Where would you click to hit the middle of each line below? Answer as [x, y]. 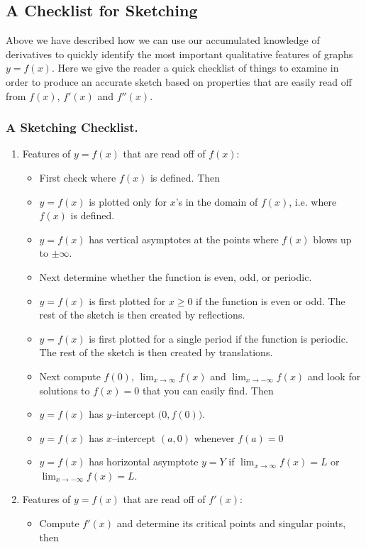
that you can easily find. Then [208, 390]
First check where [78, 177]
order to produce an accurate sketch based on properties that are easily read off [179, 81]
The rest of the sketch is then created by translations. [156, 352]
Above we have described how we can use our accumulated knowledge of [163, 40]
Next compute [70, 376]
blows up [332, 239]
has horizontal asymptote [144, 462]
